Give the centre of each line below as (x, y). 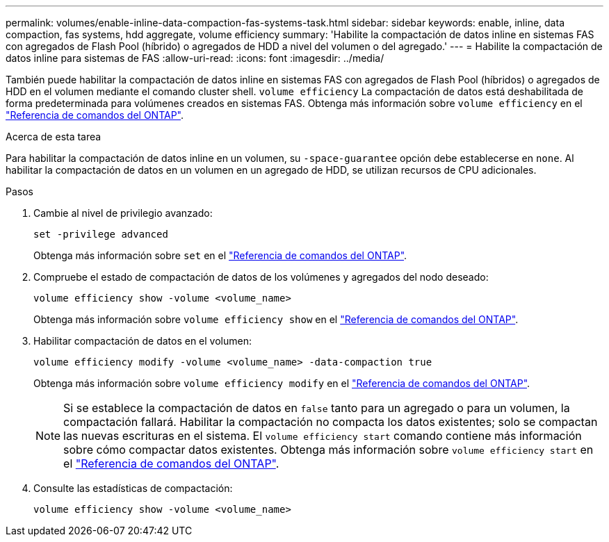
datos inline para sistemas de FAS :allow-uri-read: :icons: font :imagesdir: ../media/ (195, 58)
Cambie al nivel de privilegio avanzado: (123, 213)
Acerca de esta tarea (54, 137)
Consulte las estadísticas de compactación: (133, 488)
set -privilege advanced (101, 234)
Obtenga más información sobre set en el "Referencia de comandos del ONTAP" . (220, 255)
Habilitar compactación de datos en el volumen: (143, 341)
